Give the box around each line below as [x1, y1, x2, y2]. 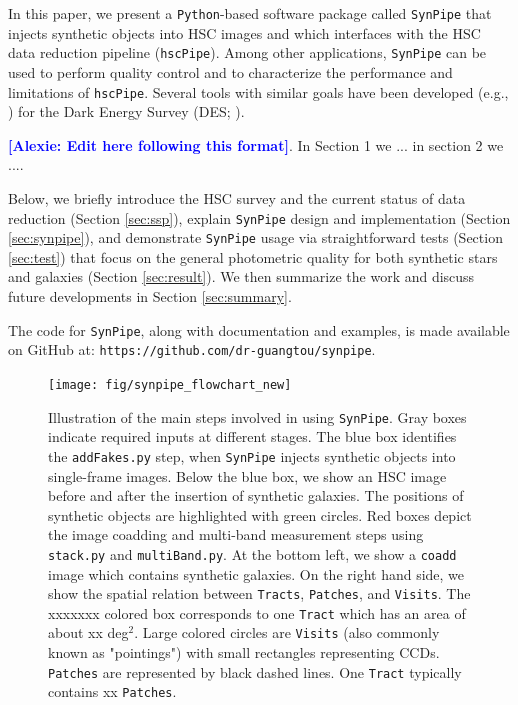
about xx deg [48, 622, 129, 643]
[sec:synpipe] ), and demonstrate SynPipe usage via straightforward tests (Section [8, 227, 503, 248]
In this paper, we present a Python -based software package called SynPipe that [8, 3, 492, 23]
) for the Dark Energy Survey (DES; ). [8, 101, 245, 122]
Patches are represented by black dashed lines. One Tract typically [48, 661, 462, 682]
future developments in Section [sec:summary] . [8, 286, 292, 307]
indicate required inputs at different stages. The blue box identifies [48, 426, 457, 447]
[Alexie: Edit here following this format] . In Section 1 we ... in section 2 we [8, 134, 504, 155]
